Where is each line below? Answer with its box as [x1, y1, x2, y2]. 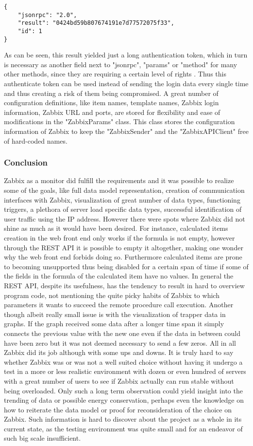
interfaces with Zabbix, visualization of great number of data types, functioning [4, 194, 240, 204]
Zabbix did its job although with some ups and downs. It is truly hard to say [4, 347, 234, 357]
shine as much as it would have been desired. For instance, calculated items [4, 223, 228, 233]
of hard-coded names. [4, 135, 67, 146]
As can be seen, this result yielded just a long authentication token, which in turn [4, 50, 248, 60]
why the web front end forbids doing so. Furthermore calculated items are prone [4, 252, 242, 262]
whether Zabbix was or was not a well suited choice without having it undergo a [4, 356, 243, 367]
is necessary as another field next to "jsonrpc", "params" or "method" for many [4, 59, 237, 69]
